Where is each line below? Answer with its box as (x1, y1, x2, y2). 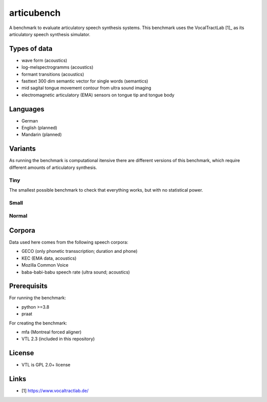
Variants (9, 145, 36, 153)
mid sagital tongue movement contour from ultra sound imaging (21, 85, 152, 91)
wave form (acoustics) (21, 57, 68, 63)
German (21, 118, 38, 123)
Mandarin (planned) (21, 131, 62, 138)
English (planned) (21, 125, 57, 131)
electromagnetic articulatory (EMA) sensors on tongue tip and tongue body (21, 92, 175, 98)
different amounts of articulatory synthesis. (9, 164, 97, 170)
